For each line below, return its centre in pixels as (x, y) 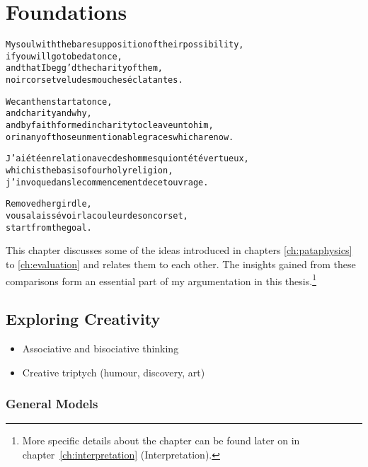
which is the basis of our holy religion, (90, 171)
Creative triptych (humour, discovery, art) (114, 372)
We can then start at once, (59, 102)
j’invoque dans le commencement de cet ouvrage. (107, 182)
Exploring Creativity (83, 319)
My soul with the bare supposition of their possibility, (125, 45)
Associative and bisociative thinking (100, 348)
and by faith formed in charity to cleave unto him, (110, 126)
